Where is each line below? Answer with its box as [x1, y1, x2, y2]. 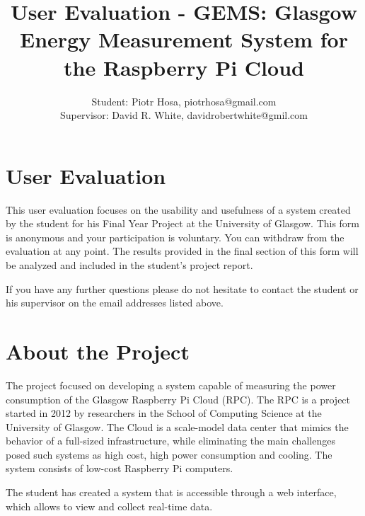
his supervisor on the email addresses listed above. [6, 295, 224, 310]
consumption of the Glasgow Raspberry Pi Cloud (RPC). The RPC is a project [6, 391, 351, 406]
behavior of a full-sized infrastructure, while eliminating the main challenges [6, 433, 335, 448]
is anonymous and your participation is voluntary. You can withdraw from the [6, 229, 344, 244]
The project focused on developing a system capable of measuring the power [6, 377, 336, 392]
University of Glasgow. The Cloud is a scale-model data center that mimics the [6, 419, 349, 434]
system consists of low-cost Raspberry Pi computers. [6, 461, 233, 476]
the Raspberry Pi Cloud [64, 52, 304, 81]
